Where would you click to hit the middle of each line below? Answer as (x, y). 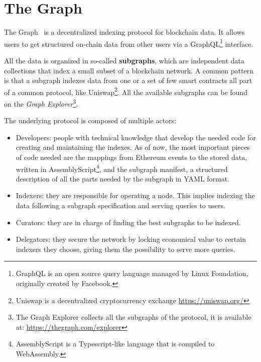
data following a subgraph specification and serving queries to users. (120, 205)
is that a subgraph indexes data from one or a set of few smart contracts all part (128, 80)
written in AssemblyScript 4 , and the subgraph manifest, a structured (122, 168)
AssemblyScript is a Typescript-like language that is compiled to (115, 344)
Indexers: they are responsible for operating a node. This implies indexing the (135, 195)
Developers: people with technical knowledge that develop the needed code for (136, 137)
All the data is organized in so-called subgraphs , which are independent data (124, 60)
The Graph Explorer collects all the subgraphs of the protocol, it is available (134, 317)
